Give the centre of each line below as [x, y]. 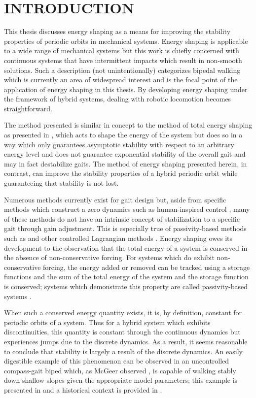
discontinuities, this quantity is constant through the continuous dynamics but [122, 332]
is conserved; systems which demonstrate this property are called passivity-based [126, 286]
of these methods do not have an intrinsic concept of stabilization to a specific [122, 218]
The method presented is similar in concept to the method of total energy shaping [128, 125]
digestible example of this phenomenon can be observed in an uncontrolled [117, 361]
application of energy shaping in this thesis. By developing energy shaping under [126, 89]
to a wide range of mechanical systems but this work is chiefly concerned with [122, 50]
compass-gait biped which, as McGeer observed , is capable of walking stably [120, 370]
